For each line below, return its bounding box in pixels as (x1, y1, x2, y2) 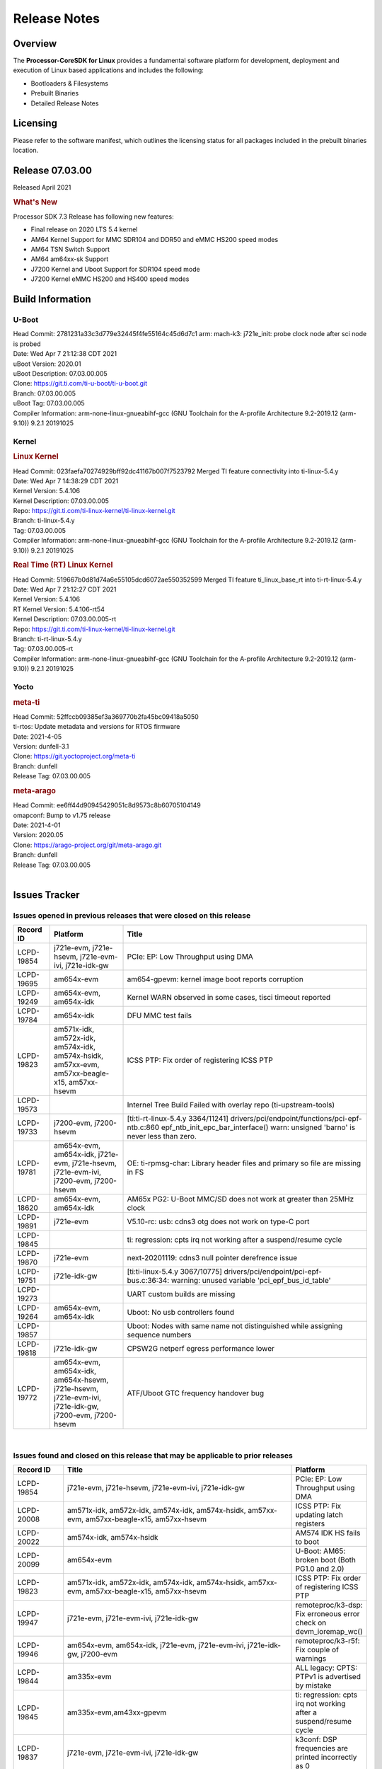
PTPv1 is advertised (295, 1672, 361, 1682)
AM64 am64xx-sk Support (30, 255, 109, 263)
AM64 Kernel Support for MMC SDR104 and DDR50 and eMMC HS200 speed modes (30, 235, 279, 243)
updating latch (295, 1510, 343, 1520)
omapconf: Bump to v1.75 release (13, 811, 111, 819)
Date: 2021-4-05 (13, 732, 62, 741)
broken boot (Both (295, 1555, 357, 1565)
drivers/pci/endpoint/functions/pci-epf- (230, 1114, 362, 1124)
